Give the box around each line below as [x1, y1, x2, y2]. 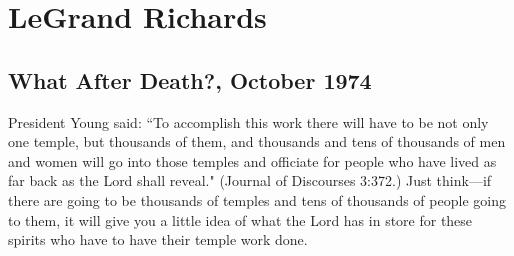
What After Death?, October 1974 [8, 64, 372, 95]
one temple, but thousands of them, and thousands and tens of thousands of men [8, 131, 506, 152]
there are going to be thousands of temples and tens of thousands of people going [8, 189, 506, 210]
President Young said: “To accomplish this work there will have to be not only [8, 111, 489, 132]
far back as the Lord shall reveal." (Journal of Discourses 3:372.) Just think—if [8, 170, 492, 191]
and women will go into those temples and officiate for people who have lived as [8, 150, 497, 171]
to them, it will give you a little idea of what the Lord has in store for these [8, 209, 473, 230]
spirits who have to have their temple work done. [8, 229, 308, 250]
